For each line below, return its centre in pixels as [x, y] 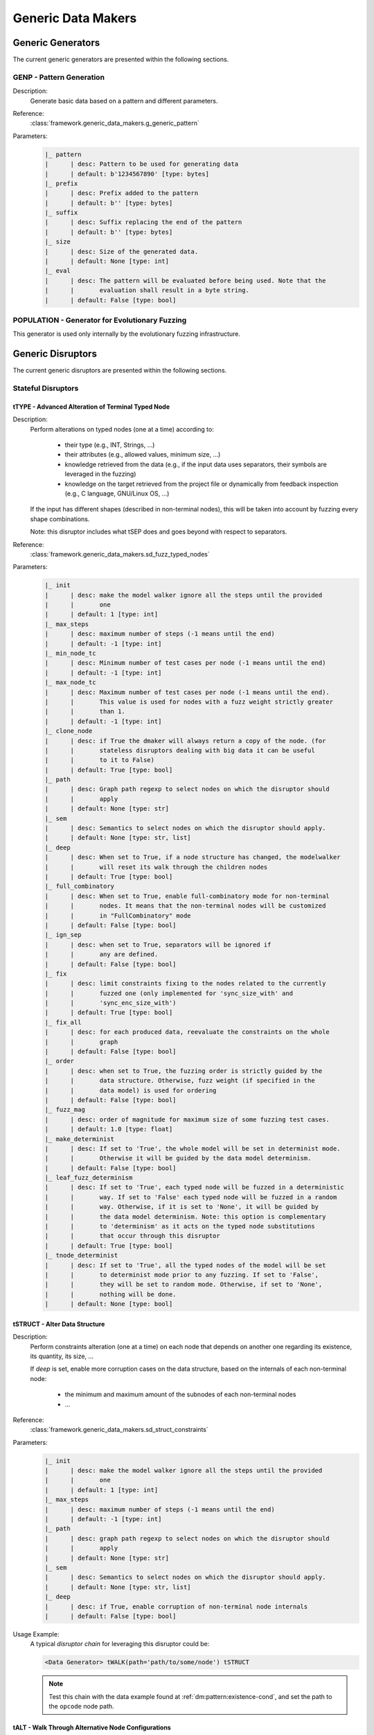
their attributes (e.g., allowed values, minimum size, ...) [143, 455]
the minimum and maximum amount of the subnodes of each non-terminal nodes [180, 1394]
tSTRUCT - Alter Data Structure [59, 1324]
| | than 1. [85, 712]
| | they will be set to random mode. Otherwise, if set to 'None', [184, 1285]
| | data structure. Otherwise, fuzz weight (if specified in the [180, 1081]
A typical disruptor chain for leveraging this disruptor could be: [120, 1644]
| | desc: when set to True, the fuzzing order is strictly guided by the [184, 1071]
